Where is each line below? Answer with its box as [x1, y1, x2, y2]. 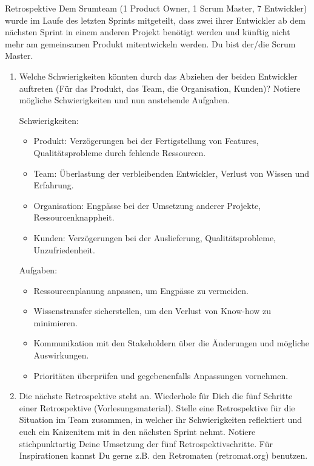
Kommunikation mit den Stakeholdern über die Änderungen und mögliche [33, 337, 309, 349]
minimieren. [33, 316, 78, 329]
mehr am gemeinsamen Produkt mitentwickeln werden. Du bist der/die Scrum [5, 37, 296, 50]
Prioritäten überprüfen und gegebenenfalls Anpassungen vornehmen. [33, 369, 289, 382]
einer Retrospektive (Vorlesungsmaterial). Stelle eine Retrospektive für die [19, 401, 295, 414]
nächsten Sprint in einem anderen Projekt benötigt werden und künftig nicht [5, 26, 290, 38]
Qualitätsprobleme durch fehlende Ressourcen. [33, 146, 206, 159]
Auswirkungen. [33, 349, 89, 361]
